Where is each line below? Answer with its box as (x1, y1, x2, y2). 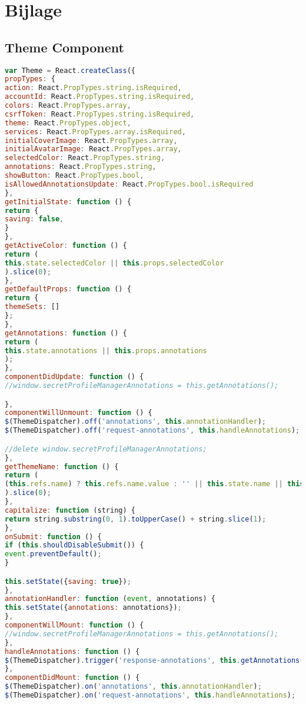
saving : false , (5, 215, 64, 224)
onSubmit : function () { (5, 532, 102, 541)
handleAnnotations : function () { (5, 647, 140, 656)
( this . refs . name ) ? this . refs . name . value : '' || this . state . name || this (5, 480, 304, 489)
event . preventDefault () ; (5, 550, 102, 559)
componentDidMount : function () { (5, 673, 140, 682)
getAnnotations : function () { (5, 328, 127, 337)
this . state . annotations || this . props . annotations (5, 346, 207, 355)
